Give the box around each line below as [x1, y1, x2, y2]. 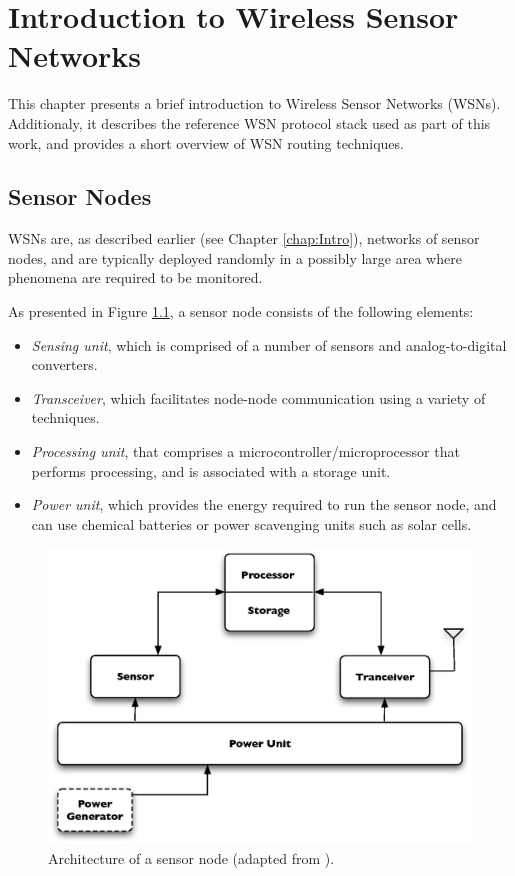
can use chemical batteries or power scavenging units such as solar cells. [31, 513, 472, 534]
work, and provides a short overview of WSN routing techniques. [8, 132, 404, 153]
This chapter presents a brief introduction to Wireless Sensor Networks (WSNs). [8, 93, 501, 114]
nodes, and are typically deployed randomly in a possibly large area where [8, 247, 462, 268]
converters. [31, 354, 98, 375]
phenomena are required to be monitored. [8, 267, 263, 288]
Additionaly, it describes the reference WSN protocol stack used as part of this [8, 112, 491, 133]
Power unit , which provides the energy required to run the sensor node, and [31, 494, 497, 515]
